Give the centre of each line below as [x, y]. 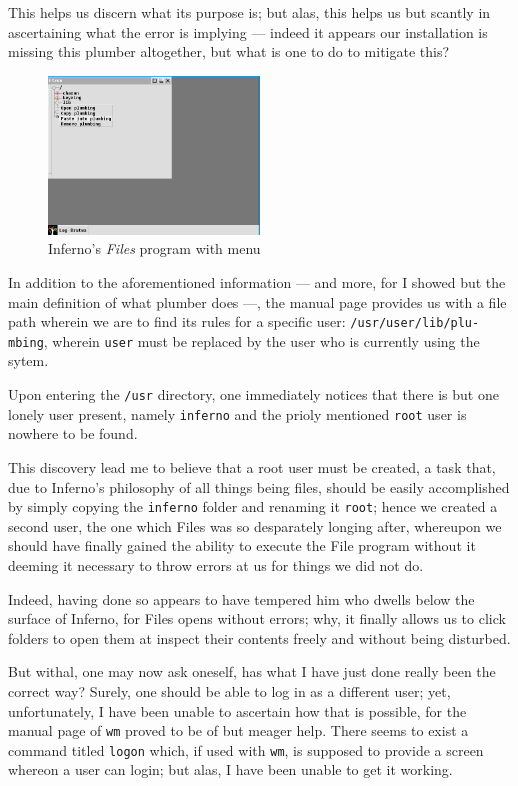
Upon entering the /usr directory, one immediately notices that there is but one [253, 394]
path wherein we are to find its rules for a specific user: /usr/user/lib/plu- [244, 321]
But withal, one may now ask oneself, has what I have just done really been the [252, 671]
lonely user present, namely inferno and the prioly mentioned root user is [237, 413]
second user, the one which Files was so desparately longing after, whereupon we [255, 525]
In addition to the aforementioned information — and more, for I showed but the [257, 281]
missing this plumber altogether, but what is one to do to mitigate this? [229, 51]
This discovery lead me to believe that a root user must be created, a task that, [252, 466]
